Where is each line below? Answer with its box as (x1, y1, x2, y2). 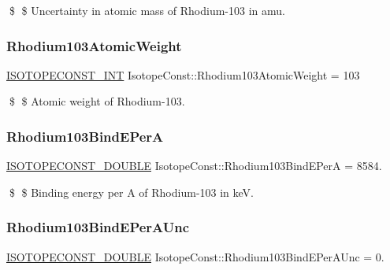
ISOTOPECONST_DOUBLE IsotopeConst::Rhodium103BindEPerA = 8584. (6, 157, 382, 174)
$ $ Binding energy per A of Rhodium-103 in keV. (9, 183, 254, 200)
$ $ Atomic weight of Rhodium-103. (9, 93, 185, 109)
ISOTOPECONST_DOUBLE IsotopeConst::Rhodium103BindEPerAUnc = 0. (6, 248, 384, 264)
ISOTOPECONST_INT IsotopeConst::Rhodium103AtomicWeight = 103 (6, 66, 360, 83)
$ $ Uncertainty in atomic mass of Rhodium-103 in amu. (9, 2, 285, 18)
